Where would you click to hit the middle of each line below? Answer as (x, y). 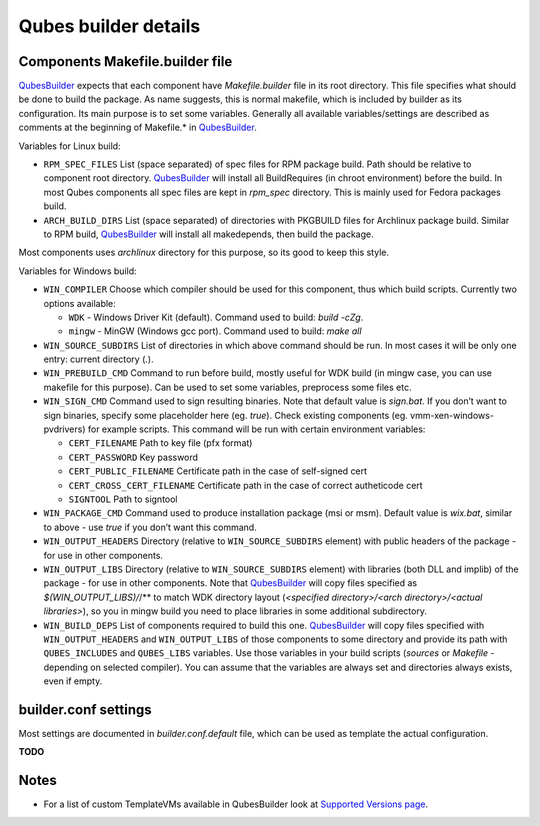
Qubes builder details (109, 26)
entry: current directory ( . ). (98, 359)
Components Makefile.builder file (125, 61)
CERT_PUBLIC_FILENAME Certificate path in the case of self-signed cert (218, 471)
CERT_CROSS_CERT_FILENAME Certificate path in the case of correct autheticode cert (246, 485)
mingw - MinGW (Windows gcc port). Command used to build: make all (215, 331)
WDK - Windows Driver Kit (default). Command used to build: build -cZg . (216, 317)
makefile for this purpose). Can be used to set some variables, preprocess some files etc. (227, 387)
